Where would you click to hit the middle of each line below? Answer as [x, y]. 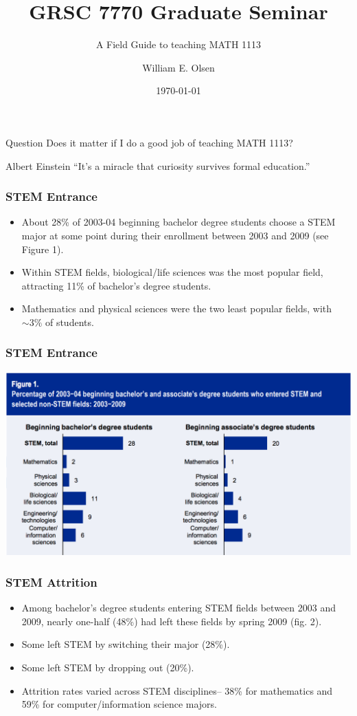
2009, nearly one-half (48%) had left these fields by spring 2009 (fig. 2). [172, 621]
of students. [69, 322]
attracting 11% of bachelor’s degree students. [116, 285]
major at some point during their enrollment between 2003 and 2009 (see [175, 235]
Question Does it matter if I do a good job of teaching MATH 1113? [149, 142]
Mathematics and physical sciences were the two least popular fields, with [177, 308]
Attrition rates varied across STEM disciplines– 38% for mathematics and [177, 690]
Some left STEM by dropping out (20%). [108, 668]
